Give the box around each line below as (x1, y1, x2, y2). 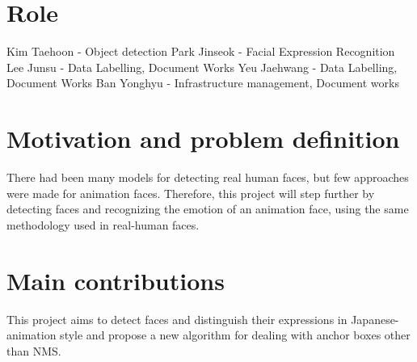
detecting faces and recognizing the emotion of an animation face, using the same (6, 200, 409, 217)
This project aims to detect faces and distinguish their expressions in (6, 310, 347, 327)
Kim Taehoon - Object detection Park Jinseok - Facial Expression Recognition (6, 43, 395, 60)
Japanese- (351, 310, 399, 327)
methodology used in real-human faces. (6, 216, 200, 233)
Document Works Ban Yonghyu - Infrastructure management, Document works (6, 74, 399, 91)
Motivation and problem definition (6, 122, 400, 155)
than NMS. (6, 342, 61, 359)
